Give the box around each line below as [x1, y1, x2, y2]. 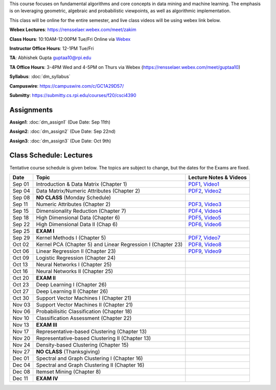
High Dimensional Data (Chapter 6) [36, 214, 120, 221]
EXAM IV [36, 375, 58, 382]
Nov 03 [12, 301, 31, 308]
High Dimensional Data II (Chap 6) [36, 221, 118, 228]
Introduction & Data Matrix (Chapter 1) [36, 180, 127, 187]
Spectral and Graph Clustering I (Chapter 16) [36, 355, 143, 362]
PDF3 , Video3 [188, 201, 222, 208]
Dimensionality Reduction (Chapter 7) [36, 207, 126, 214]
